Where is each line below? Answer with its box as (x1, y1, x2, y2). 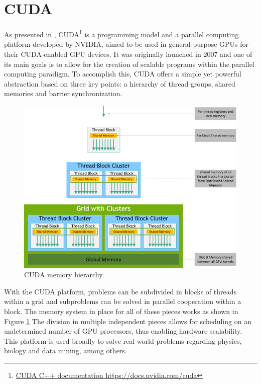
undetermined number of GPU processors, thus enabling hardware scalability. (4, 326, 242, 336)
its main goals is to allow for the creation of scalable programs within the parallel (4, 58, 254, 69)
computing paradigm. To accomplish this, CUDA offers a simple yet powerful (4, 68, 241, 79)
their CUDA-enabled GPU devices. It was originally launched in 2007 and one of (4, 48, 252, 59)
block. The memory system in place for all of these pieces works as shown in (4, 306, 238, 317)
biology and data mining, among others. (4, 345, 127, 356)
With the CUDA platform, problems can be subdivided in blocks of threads (4, 286, 237, 296)
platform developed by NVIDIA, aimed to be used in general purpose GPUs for (4, 39, 249, 49)
